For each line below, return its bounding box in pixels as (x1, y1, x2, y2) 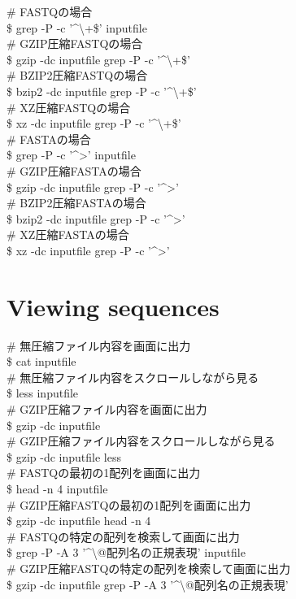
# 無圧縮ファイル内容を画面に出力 (7, 336, 191, 354)
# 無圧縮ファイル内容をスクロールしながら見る (7, 368, 259, 385)
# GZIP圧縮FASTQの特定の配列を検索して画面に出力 (7, 559, 290, 576)
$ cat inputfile (7, 353, 76, 370)
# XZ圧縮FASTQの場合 (7, 98, 131, 115)
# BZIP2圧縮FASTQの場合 (7, 67, 148, 84)
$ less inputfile (7, 384, 79, 402)
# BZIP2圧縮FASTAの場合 (7, 194, 146, 211)
